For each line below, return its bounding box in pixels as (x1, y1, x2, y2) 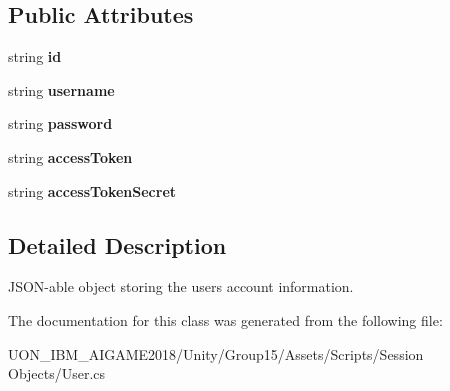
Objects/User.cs (8, 363, 106, 384)
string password (8, 113, 113, 134)
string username (8, 79, 115, 100)
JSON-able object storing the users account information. (8, 276, 354, 297)
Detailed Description (8, 229, 227, 260)
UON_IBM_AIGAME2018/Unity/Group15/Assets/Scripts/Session (8, 343, 424, 364)
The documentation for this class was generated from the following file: (8, 309, 443, 330)
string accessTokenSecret (8, 180, 177, 201)
